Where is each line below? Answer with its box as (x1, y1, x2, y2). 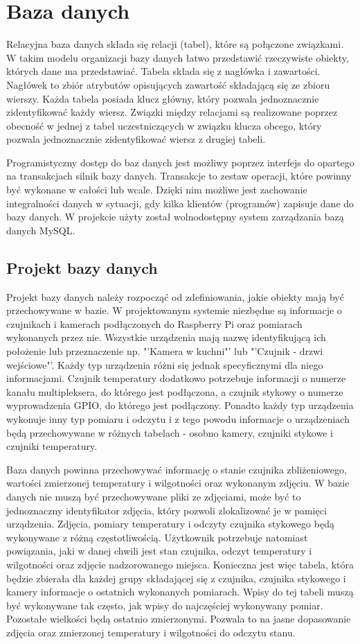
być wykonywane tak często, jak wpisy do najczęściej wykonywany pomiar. (6, 598, 323, 612)
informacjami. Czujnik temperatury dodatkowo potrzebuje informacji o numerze (6, 371, 346, 385)
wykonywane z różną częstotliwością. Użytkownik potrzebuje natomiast (6, 530, 308, 544)
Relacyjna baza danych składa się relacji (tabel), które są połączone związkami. (6, 37, 344, 51)
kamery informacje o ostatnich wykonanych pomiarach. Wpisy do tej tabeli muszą (6, 584, 354, 599)
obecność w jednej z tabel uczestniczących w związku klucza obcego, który (6, 118, 322, 132)
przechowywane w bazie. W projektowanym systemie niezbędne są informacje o (6, 303, 342, 317)
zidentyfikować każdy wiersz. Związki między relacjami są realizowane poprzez (6, 105, 338, 119)
